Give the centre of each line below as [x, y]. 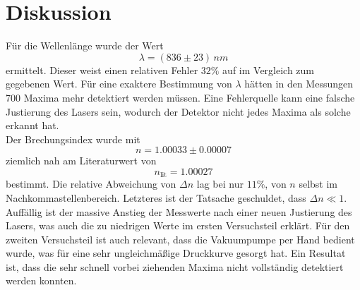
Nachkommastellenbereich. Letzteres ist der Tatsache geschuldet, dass [156, 197]
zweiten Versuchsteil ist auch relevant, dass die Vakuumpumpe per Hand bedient [180, 239]
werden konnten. [41, 280]
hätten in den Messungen [299, 84]
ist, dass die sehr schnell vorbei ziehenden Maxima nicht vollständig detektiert [175, 266]
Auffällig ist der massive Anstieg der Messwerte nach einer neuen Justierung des [179, 211]
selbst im [318, 184]
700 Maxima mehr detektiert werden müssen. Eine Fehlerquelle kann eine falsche [180, 97]
